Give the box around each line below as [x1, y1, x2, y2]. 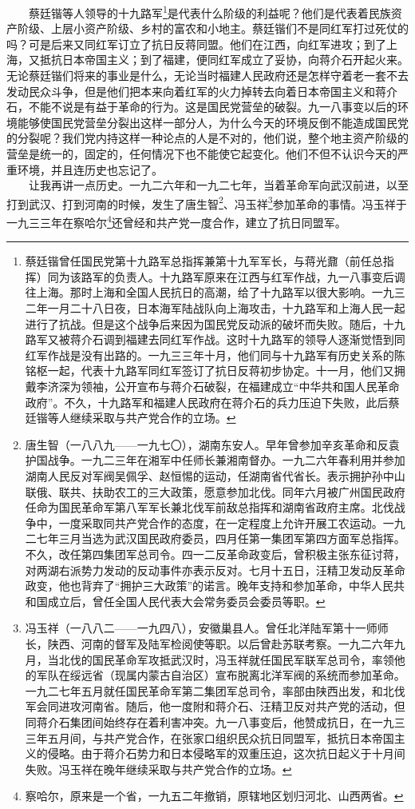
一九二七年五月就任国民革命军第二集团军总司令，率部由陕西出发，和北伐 [25, 682, 405, 699]
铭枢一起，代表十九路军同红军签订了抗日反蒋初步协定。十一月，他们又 [25, 362, 394, 379]
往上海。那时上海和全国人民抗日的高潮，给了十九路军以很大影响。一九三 [25, 284, 405, 301]
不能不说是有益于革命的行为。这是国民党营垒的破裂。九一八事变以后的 [28, 98, 397, 115]
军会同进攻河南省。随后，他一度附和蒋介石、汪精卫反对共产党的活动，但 [25, 698, 405, 715]
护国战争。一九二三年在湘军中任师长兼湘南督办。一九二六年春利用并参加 [25, 452, 405, 468]
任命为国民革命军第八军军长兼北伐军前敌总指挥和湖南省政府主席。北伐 [25, 499, 394, 516]
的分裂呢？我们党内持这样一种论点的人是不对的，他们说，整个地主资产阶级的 [6, 130, 409, 146]
